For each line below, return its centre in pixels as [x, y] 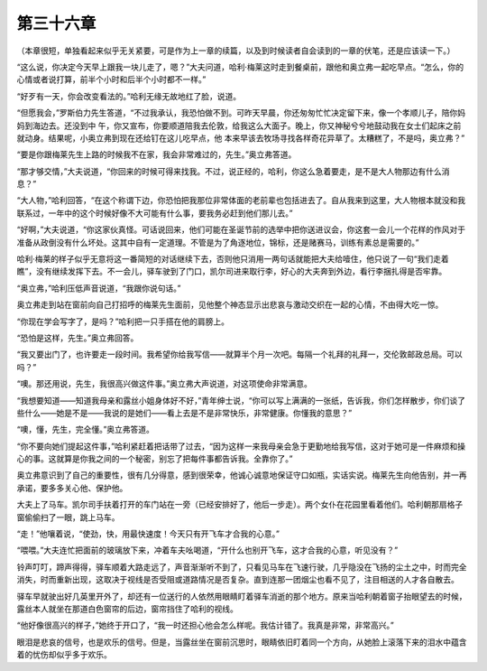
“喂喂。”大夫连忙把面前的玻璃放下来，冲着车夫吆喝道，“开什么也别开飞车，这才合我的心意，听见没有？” [207, 550]
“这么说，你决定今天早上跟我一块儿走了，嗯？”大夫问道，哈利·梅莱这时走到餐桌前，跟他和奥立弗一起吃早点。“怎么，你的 [240, 67]
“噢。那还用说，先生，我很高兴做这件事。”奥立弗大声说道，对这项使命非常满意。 [165, 384]
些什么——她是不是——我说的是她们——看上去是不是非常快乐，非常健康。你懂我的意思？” [184, 413]
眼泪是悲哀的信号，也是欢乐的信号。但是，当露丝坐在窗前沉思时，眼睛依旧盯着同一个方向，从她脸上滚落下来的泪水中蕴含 [242, 642]
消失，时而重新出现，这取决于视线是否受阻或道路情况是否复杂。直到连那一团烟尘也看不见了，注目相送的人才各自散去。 [238, 580]
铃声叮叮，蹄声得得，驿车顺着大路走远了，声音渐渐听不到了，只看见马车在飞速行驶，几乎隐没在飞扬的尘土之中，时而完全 [242, 567]
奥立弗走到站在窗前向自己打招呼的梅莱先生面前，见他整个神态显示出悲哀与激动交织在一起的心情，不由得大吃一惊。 [230, 305]
